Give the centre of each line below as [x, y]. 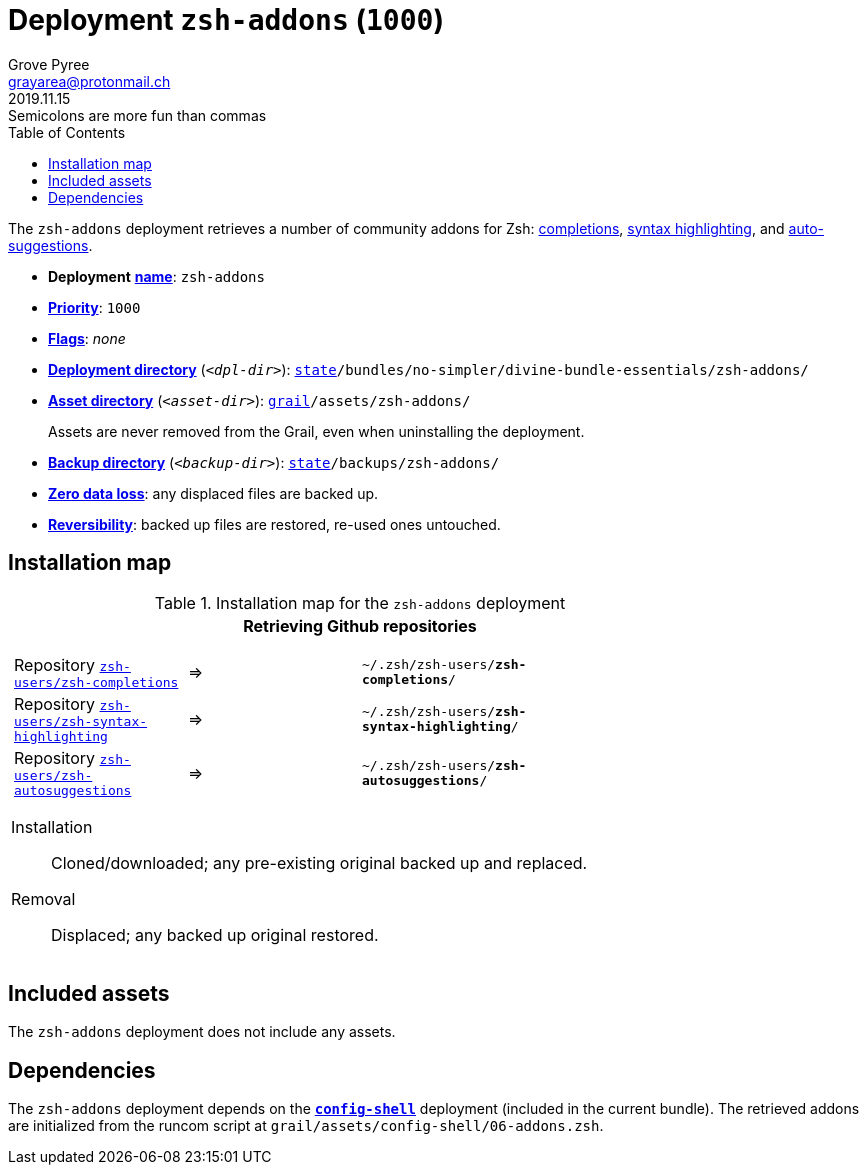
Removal [43, 898]
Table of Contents [67, 132]
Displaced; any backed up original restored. [215, 934]
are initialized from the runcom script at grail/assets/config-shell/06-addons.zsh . [306, 1126]
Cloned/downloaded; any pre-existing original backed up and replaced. [319, 862]
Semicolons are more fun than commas [137, 115]
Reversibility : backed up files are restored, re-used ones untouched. [274, 524]
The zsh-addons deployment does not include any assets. [202, 1032]
